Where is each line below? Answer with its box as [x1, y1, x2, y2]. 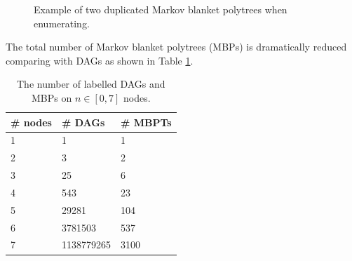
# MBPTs [120, 114, 172, 129]
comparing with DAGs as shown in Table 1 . [6, 53, 194, 67]
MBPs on [32, 90, 72, 105]
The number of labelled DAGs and [17, 76, 165, 91]
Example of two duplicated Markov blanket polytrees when [34, 2, 287, 16]
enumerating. [34, 15, 90, 30]
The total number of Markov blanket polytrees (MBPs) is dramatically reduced [6, 39, 347, 54]
